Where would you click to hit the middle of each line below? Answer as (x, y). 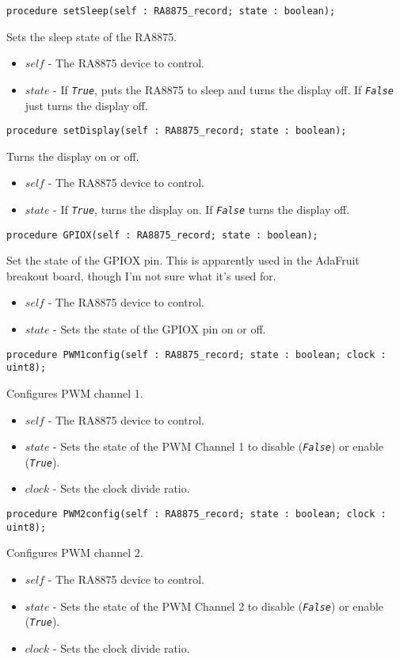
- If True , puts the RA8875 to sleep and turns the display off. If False (223, 89)
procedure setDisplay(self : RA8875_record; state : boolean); (177, 131)
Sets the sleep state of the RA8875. (92, 36)
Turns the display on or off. (73, 156)
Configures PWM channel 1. (75, 392)
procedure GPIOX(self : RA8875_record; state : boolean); (162, 235)
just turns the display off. (86, 105)
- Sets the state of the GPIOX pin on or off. (160, 329)
